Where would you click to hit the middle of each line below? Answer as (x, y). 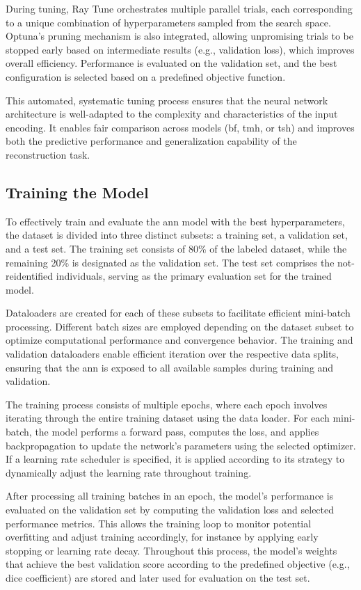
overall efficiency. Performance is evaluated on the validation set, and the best (171, 63)
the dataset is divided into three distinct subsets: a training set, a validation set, (177, 235)
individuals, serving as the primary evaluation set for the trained (194, 276)
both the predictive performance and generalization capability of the (151, 141)
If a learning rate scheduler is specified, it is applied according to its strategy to (175, 459)
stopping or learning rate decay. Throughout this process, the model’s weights (171, 550)
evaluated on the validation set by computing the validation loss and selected (170, 510)
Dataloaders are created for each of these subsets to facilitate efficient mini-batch (178, 313)
